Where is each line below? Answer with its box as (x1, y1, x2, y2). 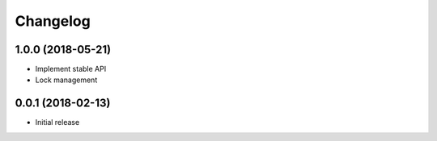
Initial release (35, 118, 80, 127)
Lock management (35, 75, 98, 85)
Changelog (15, 12, 91, 30)
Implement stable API (35, 64, 107, 74)
